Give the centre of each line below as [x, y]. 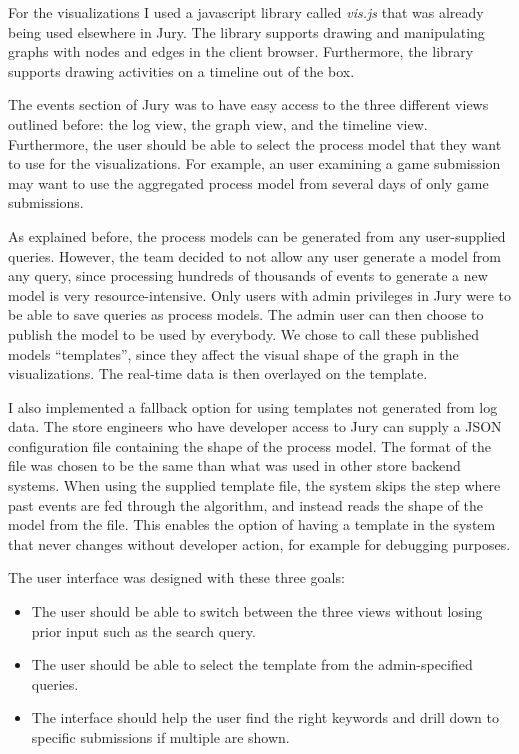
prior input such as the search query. [143, 630]
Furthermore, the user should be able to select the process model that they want [255, 143]
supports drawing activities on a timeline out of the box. [181, 70]
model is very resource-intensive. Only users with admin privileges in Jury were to [259, 294]
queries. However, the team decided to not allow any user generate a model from [255, 255]
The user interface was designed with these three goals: [176, 577]
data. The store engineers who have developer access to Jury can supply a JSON [255, 426]
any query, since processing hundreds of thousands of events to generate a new [248, 275]
